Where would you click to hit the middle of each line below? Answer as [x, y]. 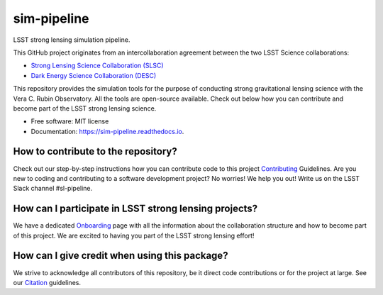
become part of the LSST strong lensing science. [85, 108]
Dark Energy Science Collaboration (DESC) [94, 75]
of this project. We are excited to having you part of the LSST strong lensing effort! [134, 235]
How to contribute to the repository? [95, 151]
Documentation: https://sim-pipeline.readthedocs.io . [107, 131]
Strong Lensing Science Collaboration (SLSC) [97, 66]
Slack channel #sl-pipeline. [53, 189]
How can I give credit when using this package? [121, 256]
